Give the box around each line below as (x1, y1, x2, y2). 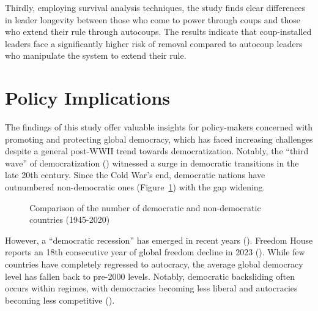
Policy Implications (5, 85, 171, 110)
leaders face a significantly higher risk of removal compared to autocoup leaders (5, 37, 303, 50)
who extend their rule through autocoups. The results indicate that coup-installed (5, 25, 312, 38)
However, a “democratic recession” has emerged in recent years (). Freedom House (5, 233, 313, 246)
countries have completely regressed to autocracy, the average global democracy (5, 258, 303, 271)
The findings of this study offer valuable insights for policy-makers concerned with (5, 121, 313, 133)
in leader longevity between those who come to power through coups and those (5, 13, 300, 26)
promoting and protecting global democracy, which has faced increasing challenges (5, 132, 313, 145)
